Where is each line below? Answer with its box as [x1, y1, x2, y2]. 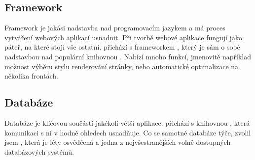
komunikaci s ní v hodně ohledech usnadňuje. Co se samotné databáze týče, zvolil [4, 127, 251, 137]
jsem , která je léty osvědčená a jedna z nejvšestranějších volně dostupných [4, 137, 231, 147]
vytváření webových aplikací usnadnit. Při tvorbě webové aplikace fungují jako [4, 32, 242, 42]
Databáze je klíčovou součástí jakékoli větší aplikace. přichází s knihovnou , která [4, 117, 250, 128]
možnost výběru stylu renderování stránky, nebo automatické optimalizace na [4, 61, 239, 71]
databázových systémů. [4, 146, 74, 157]
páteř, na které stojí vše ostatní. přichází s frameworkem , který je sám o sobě [4, 42, 240, 52]
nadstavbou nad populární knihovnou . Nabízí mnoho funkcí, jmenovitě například [4, 51, 252, 61]
